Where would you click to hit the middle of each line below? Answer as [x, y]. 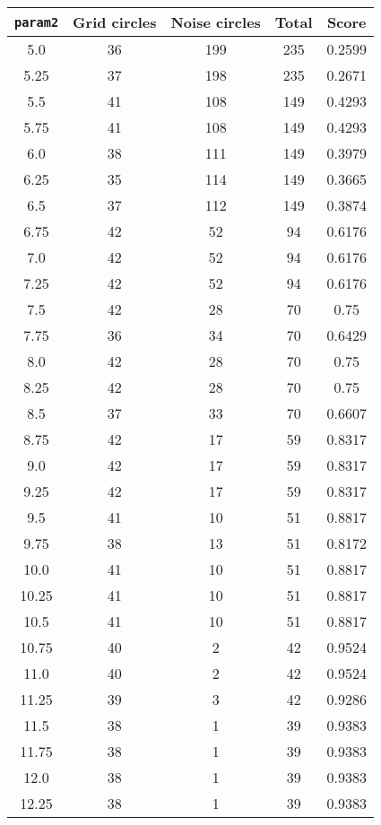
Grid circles [115, 22]
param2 [37, 22]
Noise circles [216, 22]
